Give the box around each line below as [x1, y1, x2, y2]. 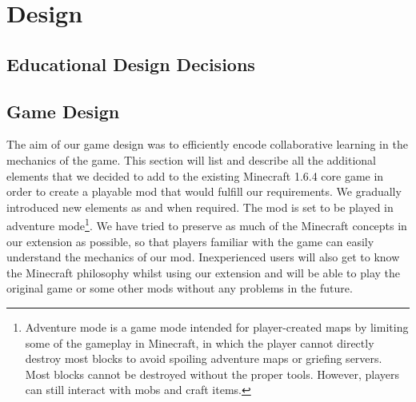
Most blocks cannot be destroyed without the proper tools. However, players [25, 365, 400, 382]
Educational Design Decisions [6, 51, 255, 76]
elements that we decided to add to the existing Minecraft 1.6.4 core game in [6, 167, 384, 184]
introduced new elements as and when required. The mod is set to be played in [6, 198, 394, 215]
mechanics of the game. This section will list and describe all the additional [6, 151, 377, 168]
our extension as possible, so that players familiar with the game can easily [6, 233, 374, 249]
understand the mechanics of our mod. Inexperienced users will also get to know [6, 249, 400, 265]
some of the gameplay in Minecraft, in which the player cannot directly [25, 334, 374, 351]
